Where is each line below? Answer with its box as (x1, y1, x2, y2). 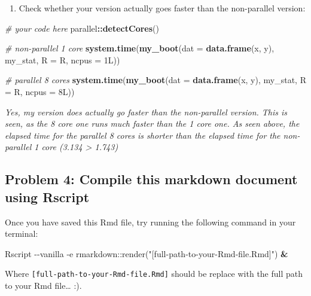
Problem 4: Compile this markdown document (5, 170, 298, 188)
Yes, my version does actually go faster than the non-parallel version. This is (5, 105, 288, 118)
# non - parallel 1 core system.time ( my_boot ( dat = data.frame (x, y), (5, 42, 275, 54)
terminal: (5, 227, 38, 240)
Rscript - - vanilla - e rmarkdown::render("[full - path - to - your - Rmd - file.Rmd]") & (5, 247, 288, 260)
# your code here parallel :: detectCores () (5, 22, 159, 34)
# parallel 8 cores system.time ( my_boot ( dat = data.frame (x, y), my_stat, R (5, 74, 306, 86)
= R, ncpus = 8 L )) (5, 85, 75, 97)
